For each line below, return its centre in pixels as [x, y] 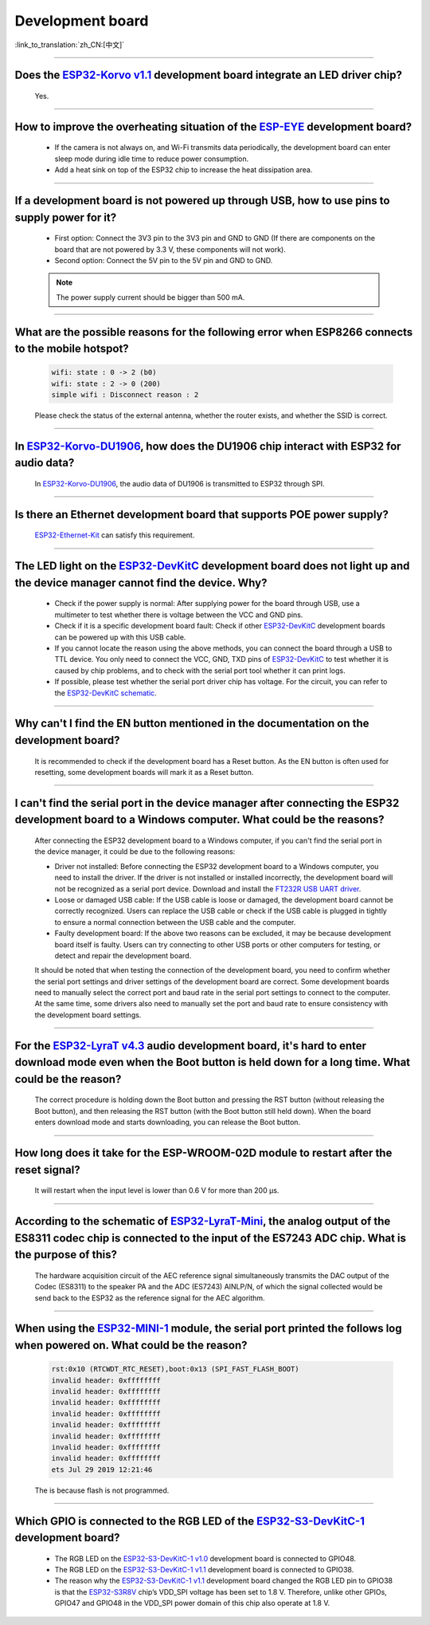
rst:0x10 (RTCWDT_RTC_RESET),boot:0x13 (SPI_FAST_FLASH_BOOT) [175, 1369]
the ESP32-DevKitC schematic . [106, 693]
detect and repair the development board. [123, 955]
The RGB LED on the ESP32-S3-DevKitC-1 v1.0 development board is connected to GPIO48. [205, 1558]
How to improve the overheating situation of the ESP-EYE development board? [213, 126]
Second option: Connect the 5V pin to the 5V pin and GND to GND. [164, 260]
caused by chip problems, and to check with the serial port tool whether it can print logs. [200, 671]
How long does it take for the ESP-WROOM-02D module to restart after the [203, 1153]
